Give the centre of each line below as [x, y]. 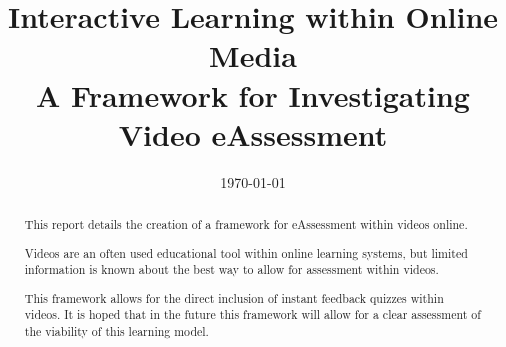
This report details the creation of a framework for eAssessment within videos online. [246, 224]
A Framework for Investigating [253, 94]
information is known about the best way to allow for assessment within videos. [231, 269]
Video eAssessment [253, 133]
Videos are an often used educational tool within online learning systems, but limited [246, 252]
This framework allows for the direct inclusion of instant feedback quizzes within [234, 297]
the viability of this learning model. [116, 331]
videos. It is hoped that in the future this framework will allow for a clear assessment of [252, 314]
